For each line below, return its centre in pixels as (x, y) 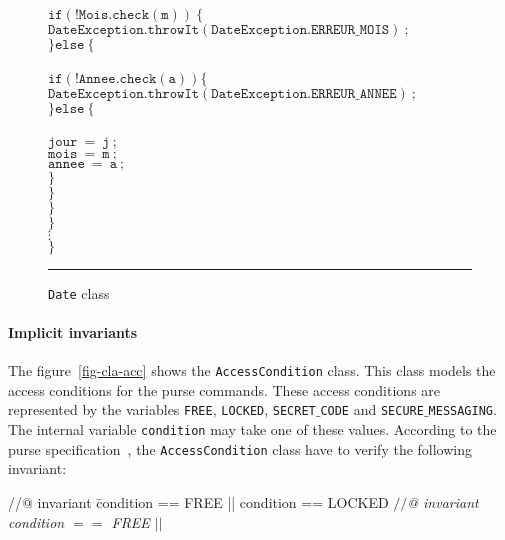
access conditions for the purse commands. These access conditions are (224, 389)
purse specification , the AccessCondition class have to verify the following (240, 448)
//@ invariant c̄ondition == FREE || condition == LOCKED (198, 502)
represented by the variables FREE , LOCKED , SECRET (162, 409)
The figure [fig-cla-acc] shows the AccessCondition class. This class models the (252, 370)
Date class (79, 292)
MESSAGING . (462, 409)
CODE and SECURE (372, 409)
